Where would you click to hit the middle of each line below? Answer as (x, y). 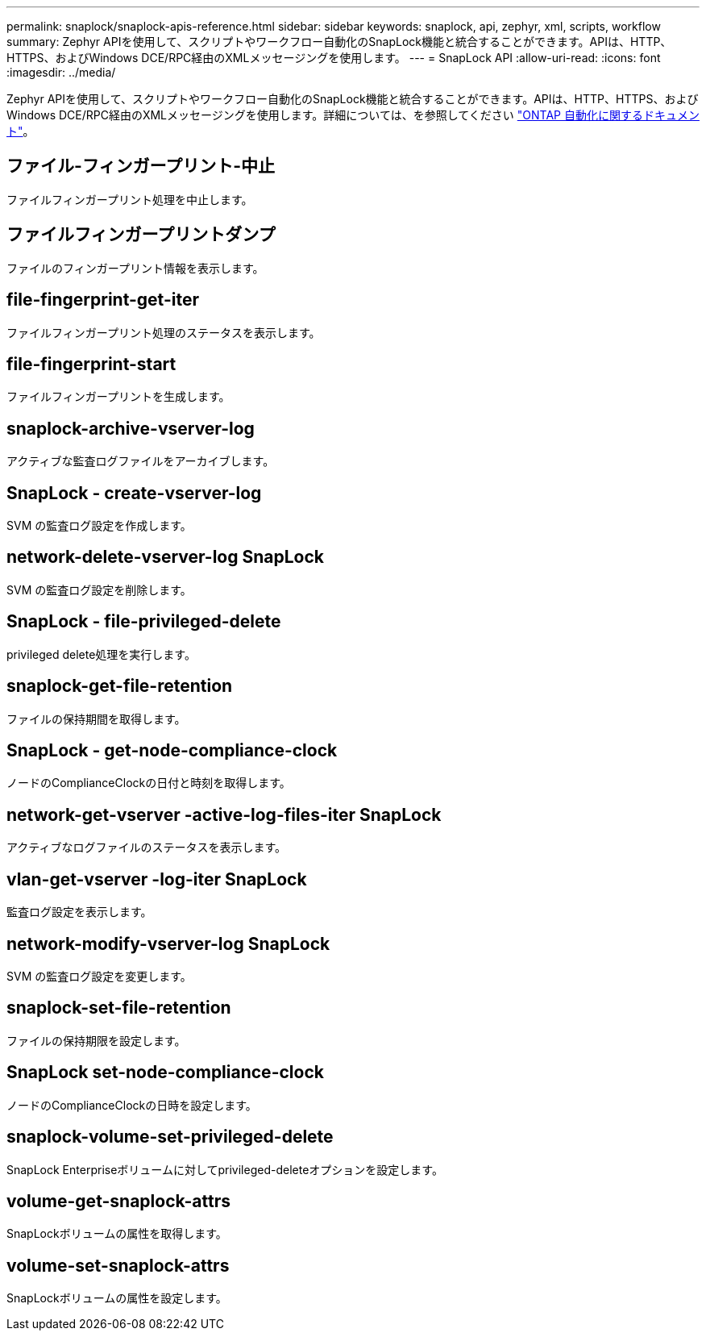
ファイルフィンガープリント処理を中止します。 (130, 199)
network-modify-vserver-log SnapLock (168, 943)
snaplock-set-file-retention (119, 1008)
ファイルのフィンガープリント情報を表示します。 (135, 268)
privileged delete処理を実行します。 (101, 654)
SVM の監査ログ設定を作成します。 (99, 526)
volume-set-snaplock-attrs (118, 1265)
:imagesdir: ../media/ (61, 72)
